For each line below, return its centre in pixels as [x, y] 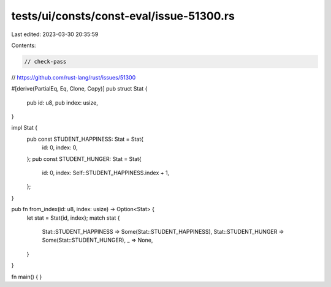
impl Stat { [25, 128]
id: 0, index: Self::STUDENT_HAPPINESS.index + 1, [106, 173]
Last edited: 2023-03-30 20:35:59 [55, 34]
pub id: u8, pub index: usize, [62, 102]
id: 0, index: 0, [60, 147]
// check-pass [45, 61]
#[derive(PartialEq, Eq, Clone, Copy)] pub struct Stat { [79, 89]
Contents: [24, 45]
